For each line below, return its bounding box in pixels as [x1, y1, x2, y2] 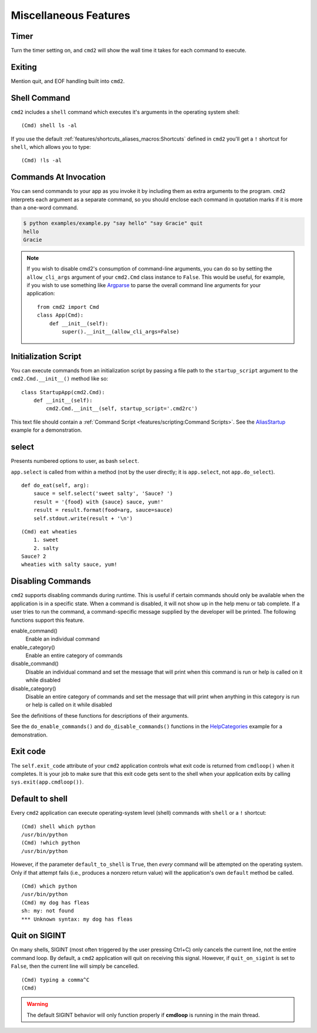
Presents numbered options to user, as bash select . [11, 458, 139, 465]
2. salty [33, 545, 59, 551]
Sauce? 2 [21, 553, 46, 560]
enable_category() [11, 644, 55, 651]
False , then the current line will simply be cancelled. [11, 962, 139, 970]
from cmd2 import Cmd [37, 304, 99, 310]
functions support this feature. [11, 617, 85, 624]
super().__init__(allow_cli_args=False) [62, 328, 180, 335]
